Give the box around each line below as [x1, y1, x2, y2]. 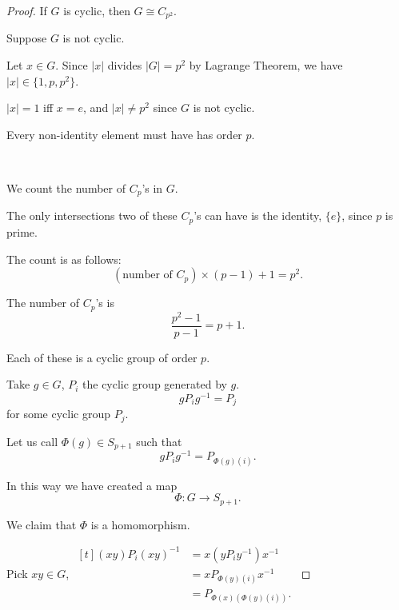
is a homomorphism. [90, 516, 190, 532]
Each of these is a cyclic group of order [6, 349, 198, 365]
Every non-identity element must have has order [6, 126, 242, 142]
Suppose [6, 30, 47, 46]
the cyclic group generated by [82, 376, 227, 393]
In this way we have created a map [6, 476, 178, 493]
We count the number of [6, 180, 126, 197]
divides [107, 57, 142, 74]
